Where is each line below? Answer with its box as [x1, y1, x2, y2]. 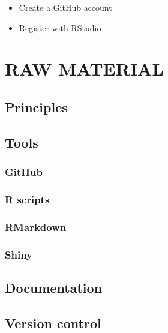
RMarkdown [5, 219, 67, 234]
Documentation [5, 278, 103, 296]
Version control [5, 313, 101, 332]
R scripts [5, 191, 50, 206]
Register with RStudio [19, 21, 101, 34]
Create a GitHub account [19, 1, 112, 13]
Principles [5, 97, 68, 116]
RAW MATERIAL [5, 56, 164, 81]
